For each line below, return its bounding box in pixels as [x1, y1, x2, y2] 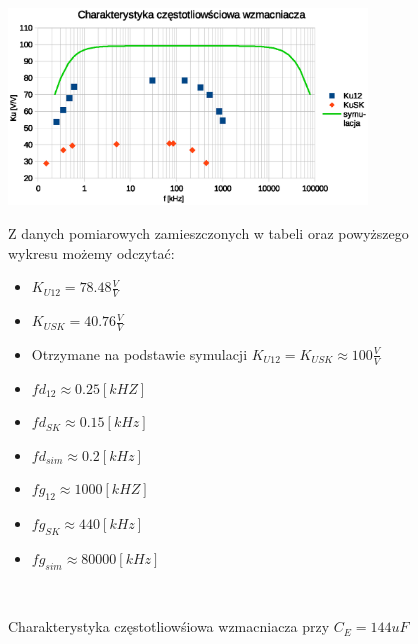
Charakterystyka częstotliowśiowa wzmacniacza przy [8, 616, 330, 637]
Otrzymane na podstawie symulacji [31, 343, 248, 364]
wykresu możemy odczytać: [8, 242, 175, 263]
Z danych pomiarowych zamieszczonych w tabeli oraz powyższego [8, 223, 409, 244]
